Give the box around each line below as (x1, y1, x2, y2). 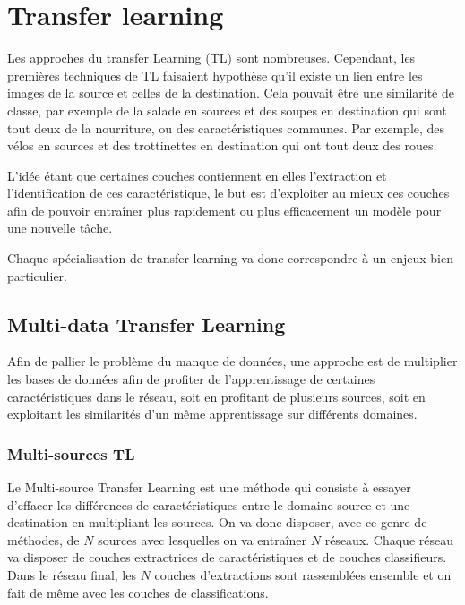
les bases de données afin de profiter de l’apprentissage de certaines (7, 370, 375, 388)
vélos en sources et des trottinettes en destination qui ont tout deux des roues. (7, 136, 437, 155)
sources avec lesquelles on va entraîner (98, 530, 307, 549)
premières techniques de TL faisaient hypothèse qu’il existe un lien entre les (7, 65, 423, 84)
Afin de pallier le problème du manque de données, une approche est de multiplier (7, 352, 458, 371)
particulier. (7, 266, 67, 285)
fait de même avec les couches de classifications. (7, 583, 269, 601)
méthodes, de (7, 530, 80, 549)
